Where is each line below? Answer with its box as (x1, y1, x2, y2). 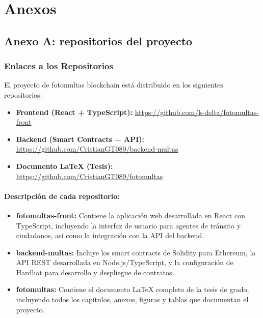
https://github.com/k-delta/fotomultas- (135, 106, 259, 117)
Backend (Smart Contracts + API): (16, 133, 145, 144)
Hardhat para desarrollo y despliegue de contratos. (16, 267, 174, 277)
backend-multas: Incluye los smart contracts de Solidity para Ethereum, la (16, 247, 256, 257)
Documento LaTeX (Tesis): (16, 160, 113, 171)
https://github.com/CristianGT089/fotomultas (16, 170, 163, 181)
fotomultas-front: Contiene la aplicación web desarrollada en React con (16, 210, 245, 220)
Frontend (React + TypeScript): (16, 106, 133, 117)
